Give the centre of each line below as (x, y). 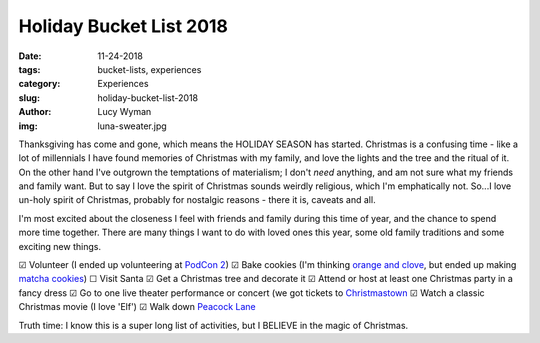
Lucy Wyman (124, 112)
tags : (29, 69)
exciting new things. (60, 246)
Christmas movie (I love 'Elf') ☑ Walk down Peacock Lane (137, 307)
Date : (30, 56)
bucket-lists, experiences (149, 69)
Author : (35, 112)
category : (39, 84)
